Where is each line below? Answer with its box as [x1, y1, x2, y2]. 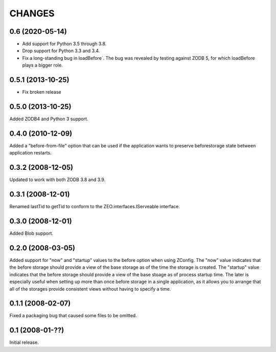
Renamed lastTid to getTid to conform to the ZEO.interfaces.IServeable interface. [9, 204, 180, 210]
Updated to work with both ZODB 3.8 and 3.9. [9, 177, 106, 183]
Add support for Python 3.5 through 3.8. [22, 41, 107, 47]
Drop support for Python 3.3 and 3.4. [22, 48, 100, 54]
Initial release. [9, 339, 39, 345]
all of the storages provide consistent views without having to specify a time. [9, 285, 171, 292]
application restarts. [9, 150, 52, 156]
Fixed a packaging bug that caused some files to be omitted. [9, 313, 137, 319]
